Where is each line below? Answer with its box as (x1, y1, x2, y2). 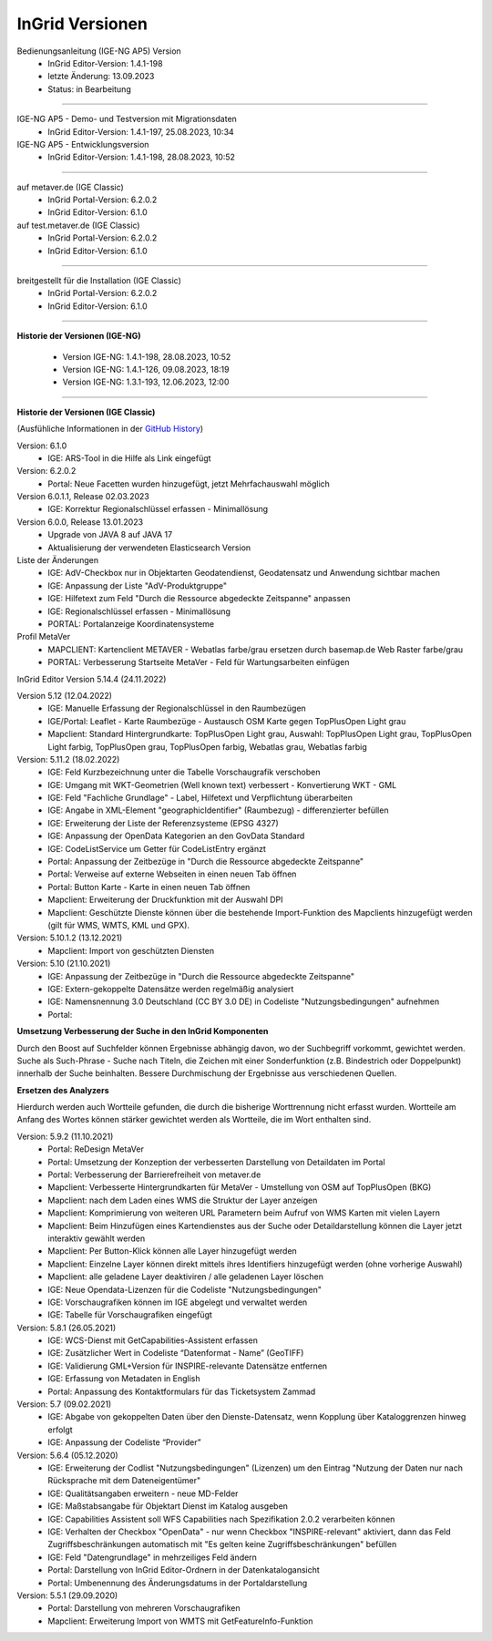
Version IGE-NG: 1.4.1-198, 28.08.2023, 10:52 (62, 351, 231, 362)
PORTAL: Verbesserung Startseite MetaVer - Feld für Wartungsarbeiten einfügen (47, 657, 350, 668)
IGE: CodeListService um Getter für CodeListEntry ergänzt (47, 843, 266, 854)
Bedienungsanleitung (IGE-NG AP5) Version (16, 46, 181, 56)
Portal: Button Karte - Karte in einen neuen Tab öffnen (47, 881, 251, 892)
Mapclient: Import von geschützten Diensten (47, 945, 215, 956)
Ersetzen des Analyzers (16, 1084, 109, 1095)
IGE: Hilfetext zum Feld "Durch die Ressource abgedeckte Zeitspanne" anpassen (47, 593, 351, 604)
